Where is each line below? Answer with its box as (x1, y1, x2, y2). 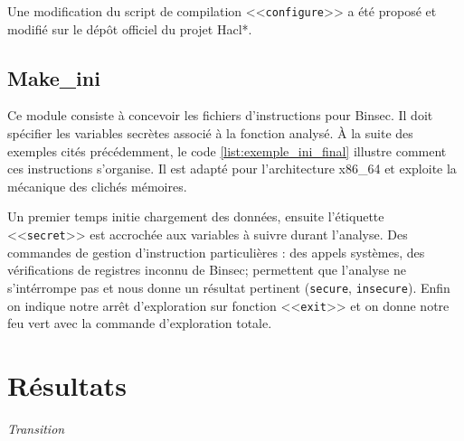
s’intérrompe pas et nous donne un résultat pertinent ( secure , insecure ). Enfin (7, 277, 450, 296)
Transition (7, 418, 65, 437)
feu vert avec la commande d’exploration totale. (7, 314, 272, 333)
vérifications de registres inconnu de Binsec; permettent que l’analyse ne (7, 260, 406, 279)
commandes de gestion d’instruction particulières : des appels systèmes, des (7, 242, 425, 261)
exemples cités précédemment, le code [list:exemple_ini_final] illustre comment (7, 141, 447, 160)
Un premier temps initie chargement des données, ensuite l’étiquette (7, 207, 384, 226)
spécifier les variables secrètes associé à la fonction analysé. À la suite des (7, 124, 413, 143)
